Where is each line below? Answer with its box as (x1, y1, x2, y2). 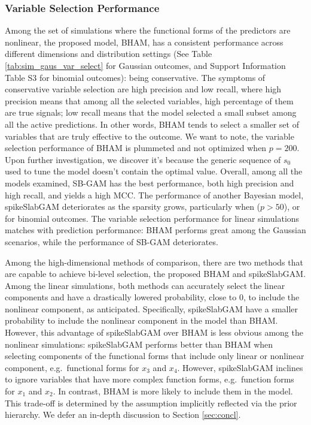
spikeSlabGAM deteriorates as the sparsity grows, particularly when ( (5, 200, 261, 213)
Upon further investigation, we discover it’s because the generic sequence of (5, 153, 281, 165)
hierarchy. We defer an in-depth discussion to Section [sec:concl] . (5, 408, 241, 421)
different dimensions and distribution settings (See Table (5, 47, 212, 60)
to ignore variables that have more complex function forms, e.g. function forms (5, 373, 294, 385)
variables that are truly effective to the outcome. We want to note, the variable (5, 129, 294, 142)
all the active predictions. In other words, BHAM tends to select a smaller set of (5, 117, 299, 130)
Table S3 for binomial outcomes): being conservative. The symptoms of (5, 71, 266, 83)
